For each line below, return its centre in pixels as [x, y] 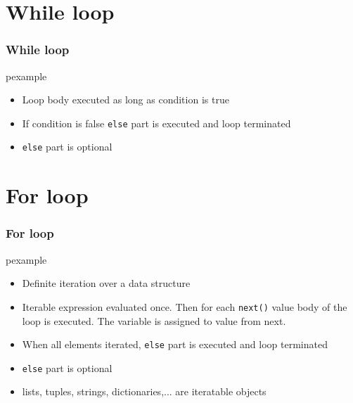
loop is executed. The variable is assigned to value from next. [154, 320]
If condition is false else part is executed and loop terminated [156, 123]
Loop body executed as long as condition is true [126, 100]
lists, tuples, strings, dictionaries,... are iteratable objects [144, 391]
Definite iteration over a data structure [106, 283]
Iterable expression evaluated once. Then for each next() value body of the [185, 306]
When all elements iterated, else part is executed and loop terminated [175, 344]
